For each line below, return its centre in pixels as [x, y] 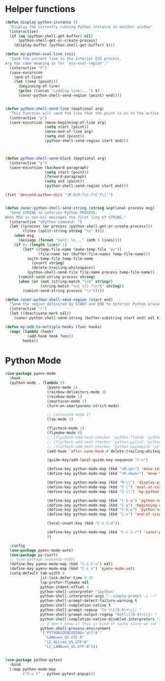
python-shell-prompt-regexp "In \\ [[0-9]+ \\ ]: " [91, 610]
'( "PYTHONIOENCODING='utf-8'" [71, 633]
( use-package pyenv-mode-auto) [41, 550]
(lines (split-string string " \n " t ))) [64, 231]
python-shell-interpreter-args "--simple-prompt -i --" [98, 596]
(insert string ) [48, 263]
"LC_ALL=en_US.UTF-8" [67, 642]
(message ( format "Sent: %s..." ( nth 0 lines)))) [70, 240]
